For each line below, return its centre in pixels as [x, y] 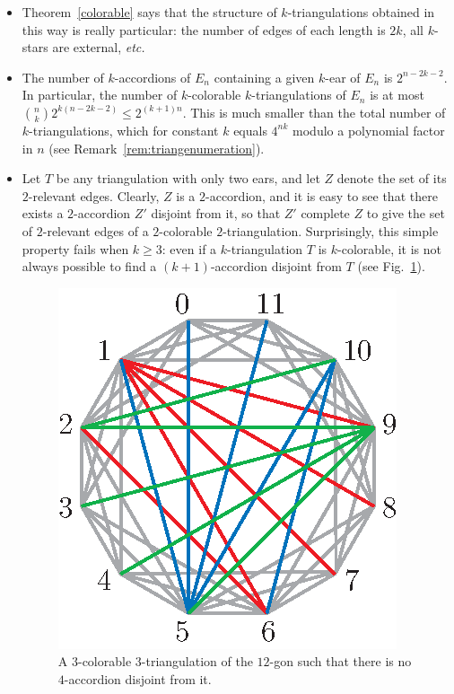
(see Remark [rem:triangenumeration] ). [157, 148]
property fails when [75, 248]
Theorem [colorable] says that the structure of [149, 12]
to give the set [406, 213]
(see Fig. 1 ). [391, 266]
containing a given [264, 77]
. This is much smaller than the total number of [314, 112]
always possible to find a [89, 266]
